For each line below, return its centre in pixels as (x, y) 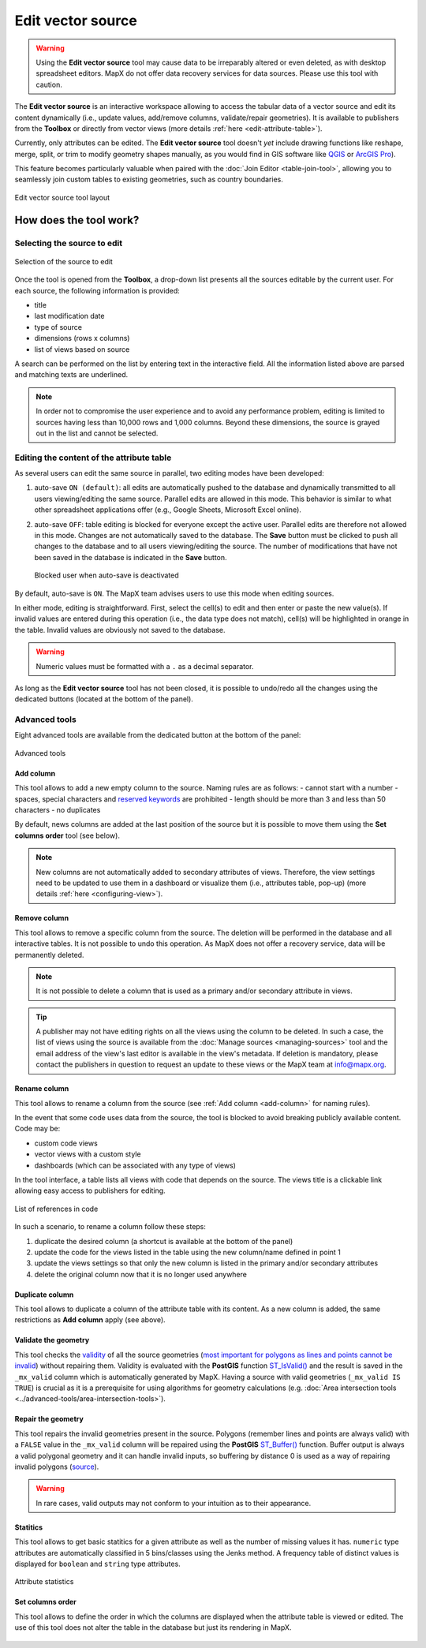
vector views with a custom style (88, 1154)
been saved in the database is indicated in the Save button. (131, 557)
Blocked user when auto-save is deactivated (106, 575)
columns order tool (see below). (67, 835)
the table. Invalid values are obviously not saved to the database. (120, 630)
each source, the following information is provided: (97, 290)
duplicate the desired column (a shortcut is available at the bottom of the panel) (164, 1241)
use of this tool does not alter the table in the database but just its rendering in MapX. (153, 1627)
